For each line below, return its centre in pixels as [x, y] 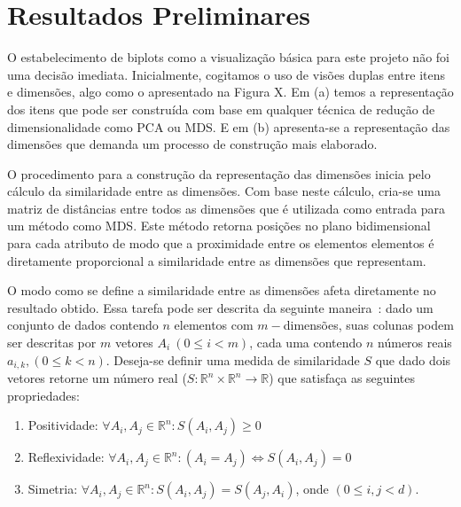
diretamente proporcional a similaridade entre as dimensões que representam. [217, 260]
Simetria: [53, 489]
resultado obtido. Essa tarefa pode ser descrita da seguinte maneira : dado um [220, 307]
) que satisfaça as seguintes [342, 378]
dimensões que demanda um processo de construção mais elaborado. [192, 144]
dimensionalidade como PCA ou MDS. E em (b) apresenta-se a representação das [229, 126]
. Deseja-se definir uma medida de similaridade [233, 359]
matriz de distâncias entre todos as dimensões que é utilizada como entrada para [227, 208]
